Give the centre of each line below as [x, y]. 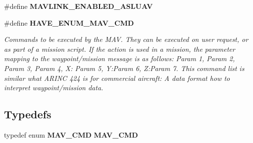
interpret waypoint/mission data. [54, 88]
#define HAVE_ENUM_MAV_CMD [69, 22]
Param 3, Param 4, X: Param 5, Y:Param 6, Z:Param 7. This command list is [124, 68]
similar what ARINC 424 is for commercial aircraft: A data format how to [117, 78]
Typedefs [28, 114]
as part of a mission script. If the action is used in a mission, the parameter [120, 49]
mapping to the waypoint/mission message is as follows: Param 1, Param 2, [120, 58]
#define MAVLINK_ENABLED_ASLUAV [78, 6]
